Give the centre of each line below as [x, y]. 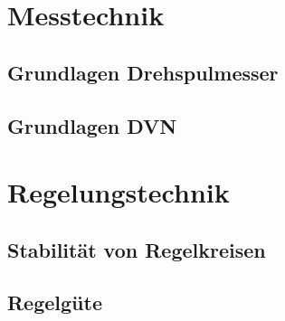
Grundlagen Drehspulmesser [143, 72]
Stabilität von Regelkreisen [137, 249]
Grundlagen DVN [92, 125]
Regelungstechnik [119, 192]
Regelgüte [55, 302]
